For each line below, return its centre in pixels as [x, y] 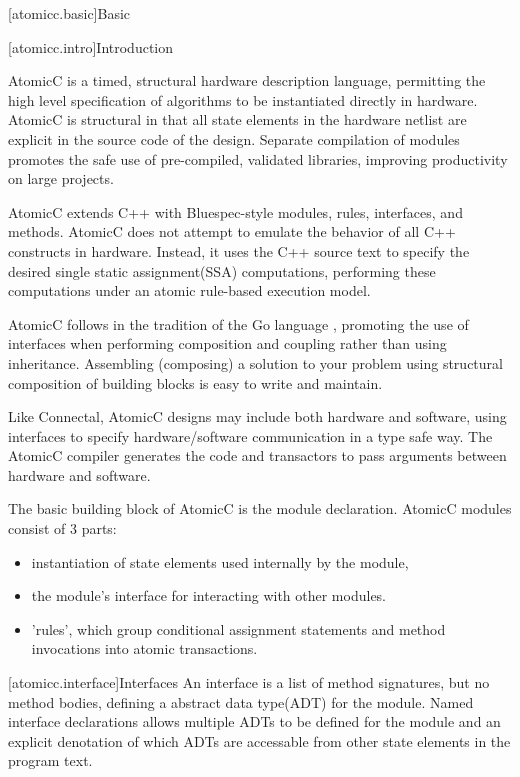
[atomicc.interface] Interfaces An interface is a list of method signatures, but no [249, 682]
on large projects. [61, 178]
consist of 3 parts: [62, 528]
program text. [50, 760]
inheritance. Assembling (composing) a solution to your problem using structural [255, 362]
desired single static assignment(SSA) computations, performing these [222, 270]
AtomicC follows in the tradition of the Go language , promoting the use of [238, 323]
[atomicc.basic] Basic [69, 13]
